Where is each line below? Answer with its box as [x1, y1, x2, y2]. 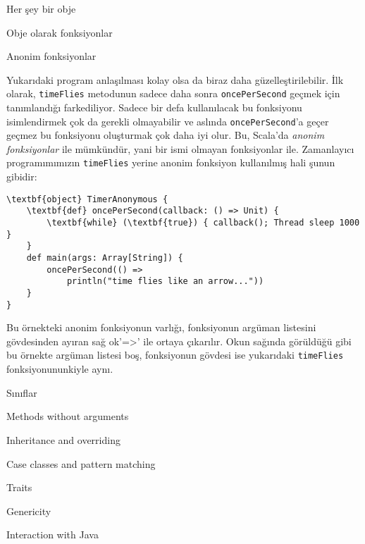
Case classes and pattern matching [6, 456, 156, 471]
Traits [6, 480, 32, 495]
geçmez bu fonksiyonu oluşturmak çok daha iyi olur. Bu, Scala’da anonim [6, 128, 325, 142]
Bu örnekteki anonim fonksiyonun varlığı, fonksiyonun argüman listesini [6, 320, 316, 335]
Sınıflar [6, 385, 37, 400]
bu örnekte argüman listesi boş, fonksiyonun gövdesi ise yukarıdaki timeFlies [6, 347, 344, 362]
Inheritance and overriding [6, 432, 120, 447]
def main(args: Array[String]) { [26, 253, 183, 263]
